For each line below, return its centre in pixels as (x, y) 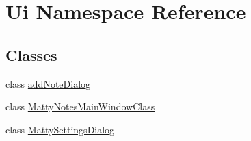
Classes (31, 54)
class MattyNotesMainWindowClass (80, 106)
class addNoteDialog (48, 83)
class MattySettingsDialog (60, 129)
